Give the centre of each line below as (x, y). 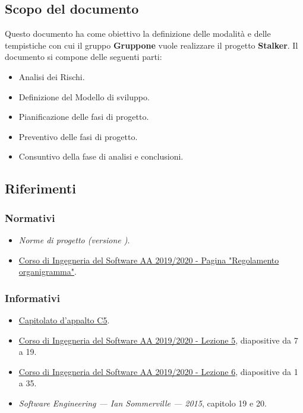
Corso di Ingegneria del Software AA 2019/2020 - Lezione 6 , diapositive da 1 (158, 371)
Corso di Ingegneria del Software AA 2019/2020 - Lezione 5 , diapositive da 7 (158, 340)
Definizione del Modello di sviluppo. (84, 96)
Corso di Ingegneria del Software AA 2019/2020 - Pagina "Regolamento (149, 260)
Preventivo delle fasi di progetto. (78, 136)
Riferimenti (40, 188)
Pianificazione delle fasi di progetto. (84, 117)
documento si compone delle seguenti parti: (83, 57)
